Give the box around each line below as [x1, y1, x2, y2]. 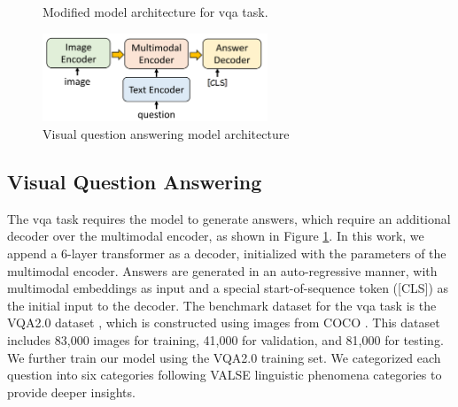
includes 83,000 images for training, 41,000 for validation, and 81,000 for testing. [7, 331, 444, 349]
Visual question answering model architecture [43, 125, 290, 143]
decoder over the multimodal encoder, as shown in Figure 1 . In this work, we [7, 227, 424, 245]
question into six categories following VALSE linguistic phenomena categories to [7, 365, 442, 384]
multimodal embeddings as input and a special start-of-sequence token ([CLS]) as [7, 279, 449, 297]
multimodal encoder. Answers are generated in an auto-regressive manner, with [7, 261, 438, 280]
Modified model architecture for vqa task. [43, 3, 268, 20]
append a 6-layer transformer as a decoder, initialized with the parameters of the [7, 244, 446, 263]
